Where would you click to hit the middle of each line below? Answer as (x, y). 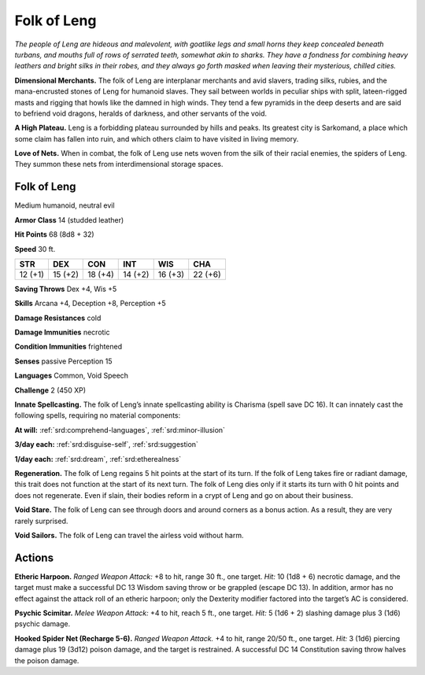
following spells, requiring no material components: (98, 415)
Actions (34, 557)
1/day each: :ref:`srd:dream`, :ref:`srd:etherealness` (98, 459)
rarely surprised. (41, 521)
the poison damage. (47, 660)
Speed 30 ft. (35, 249)
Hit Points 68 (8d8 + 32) (54, 234)
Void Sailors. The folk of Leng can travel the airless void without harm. (129, 535)
